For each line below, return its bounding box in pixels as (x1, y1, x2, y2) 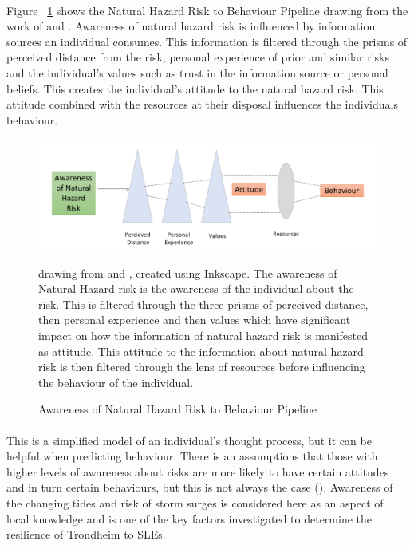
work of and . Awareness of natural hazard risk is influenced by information (6, 18, 376, 34)
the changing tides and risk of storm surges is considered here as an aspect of (6, 495, 384, 511)
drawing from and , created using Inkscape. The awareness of (38, 264, 337, 281)
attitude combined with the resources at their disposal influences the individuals (6, 96, 398, 113)
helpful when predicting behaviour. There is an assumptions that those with (6, 448, 378, 464)
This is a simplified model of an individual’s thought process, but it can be (6, 432, 372, 448)
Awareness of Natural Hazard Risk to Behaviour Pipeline (38, 401, 317, 417)
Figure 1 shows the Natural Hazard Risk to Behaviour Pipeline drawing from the (6, 2, 408, 18)
